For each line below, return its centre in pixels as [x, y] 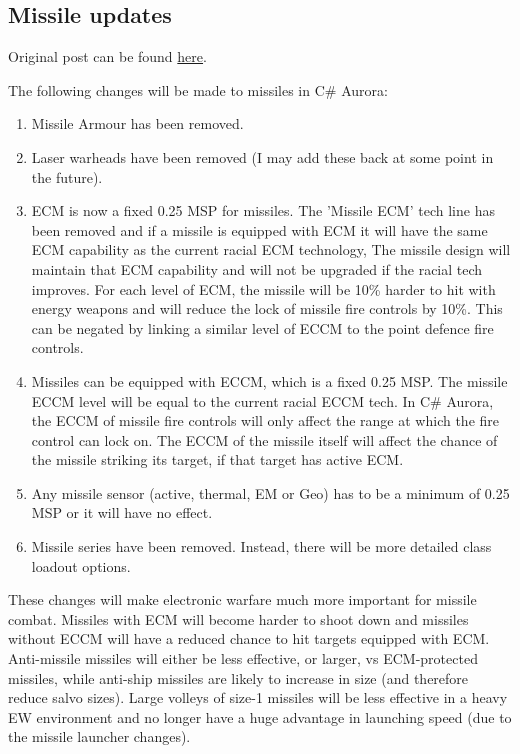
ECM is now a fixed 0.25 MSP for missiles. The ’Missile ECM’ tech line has [263, 210]
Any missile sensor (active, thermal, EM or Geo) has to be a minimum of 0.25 [270, 492]
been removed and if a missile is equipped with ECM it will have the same [259, 229]
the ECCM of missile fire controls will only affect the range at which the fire [265, 420]
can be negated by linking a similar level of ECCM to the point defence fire [262, 327]
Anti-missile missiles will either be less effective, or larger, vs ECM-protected [243, 658]
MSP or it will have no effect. [122, 512]
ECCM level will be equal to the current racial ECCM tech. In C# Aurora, [262, 400]
